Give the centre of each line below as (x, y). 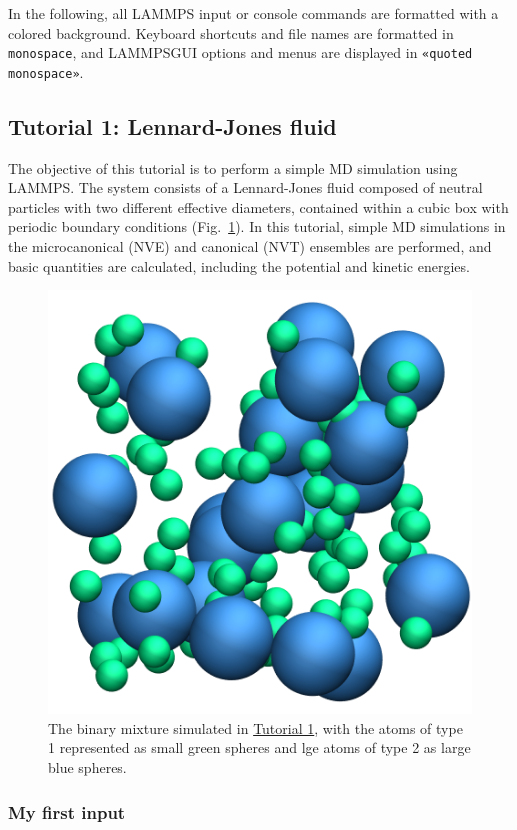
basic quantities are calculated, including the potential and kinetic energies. (239, 265)
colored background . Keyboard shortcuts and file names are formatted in (231, 32)
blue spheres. (87, 767)
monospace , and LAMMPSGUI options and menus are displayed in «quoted (240, 52)
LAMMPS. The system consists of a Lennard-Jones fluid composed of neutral (245, 187)
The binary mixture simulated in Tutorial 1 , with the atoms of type (255, 727)
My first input (67, 811)
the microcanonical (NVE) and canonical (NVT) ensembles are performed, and (250, 246)
